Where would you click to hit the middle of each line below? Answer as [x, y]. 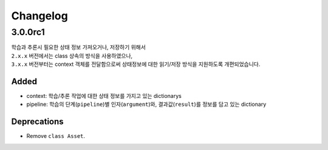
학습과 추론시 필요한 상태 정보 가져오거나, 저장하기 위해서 [78, 47]
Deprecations [37, 122]
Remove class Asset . [56, 136]
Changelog [39, 16]
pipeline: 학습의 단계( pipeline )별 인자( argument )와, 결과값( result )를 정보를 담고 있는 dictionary [146, 104]
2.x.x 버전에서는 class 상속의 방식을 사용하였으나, [72, 56]
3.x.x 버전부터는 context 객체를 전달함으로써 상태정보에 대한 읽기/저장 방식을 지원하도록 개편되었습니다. [136, 64]
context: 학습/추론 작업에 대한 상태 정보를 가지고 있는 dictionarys [104, 96]
